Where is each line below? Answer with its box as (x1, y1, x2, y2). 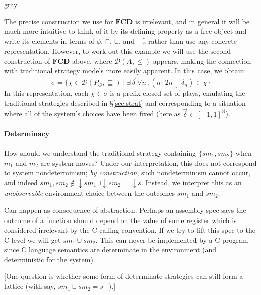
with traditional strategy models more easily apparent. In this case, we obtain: (4, 65, 246, 76)
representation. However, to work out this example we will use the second (4, 46, 231, 56)
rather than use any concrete (148, 35, 237, 46)
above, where (72, 55, 112, 66)
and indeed (4, 177, 38, 187)
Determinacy (4, 128, 50, 138)
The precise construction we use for (4, 16, 113, 26)
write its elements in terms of (4, 35, 95, 46)
